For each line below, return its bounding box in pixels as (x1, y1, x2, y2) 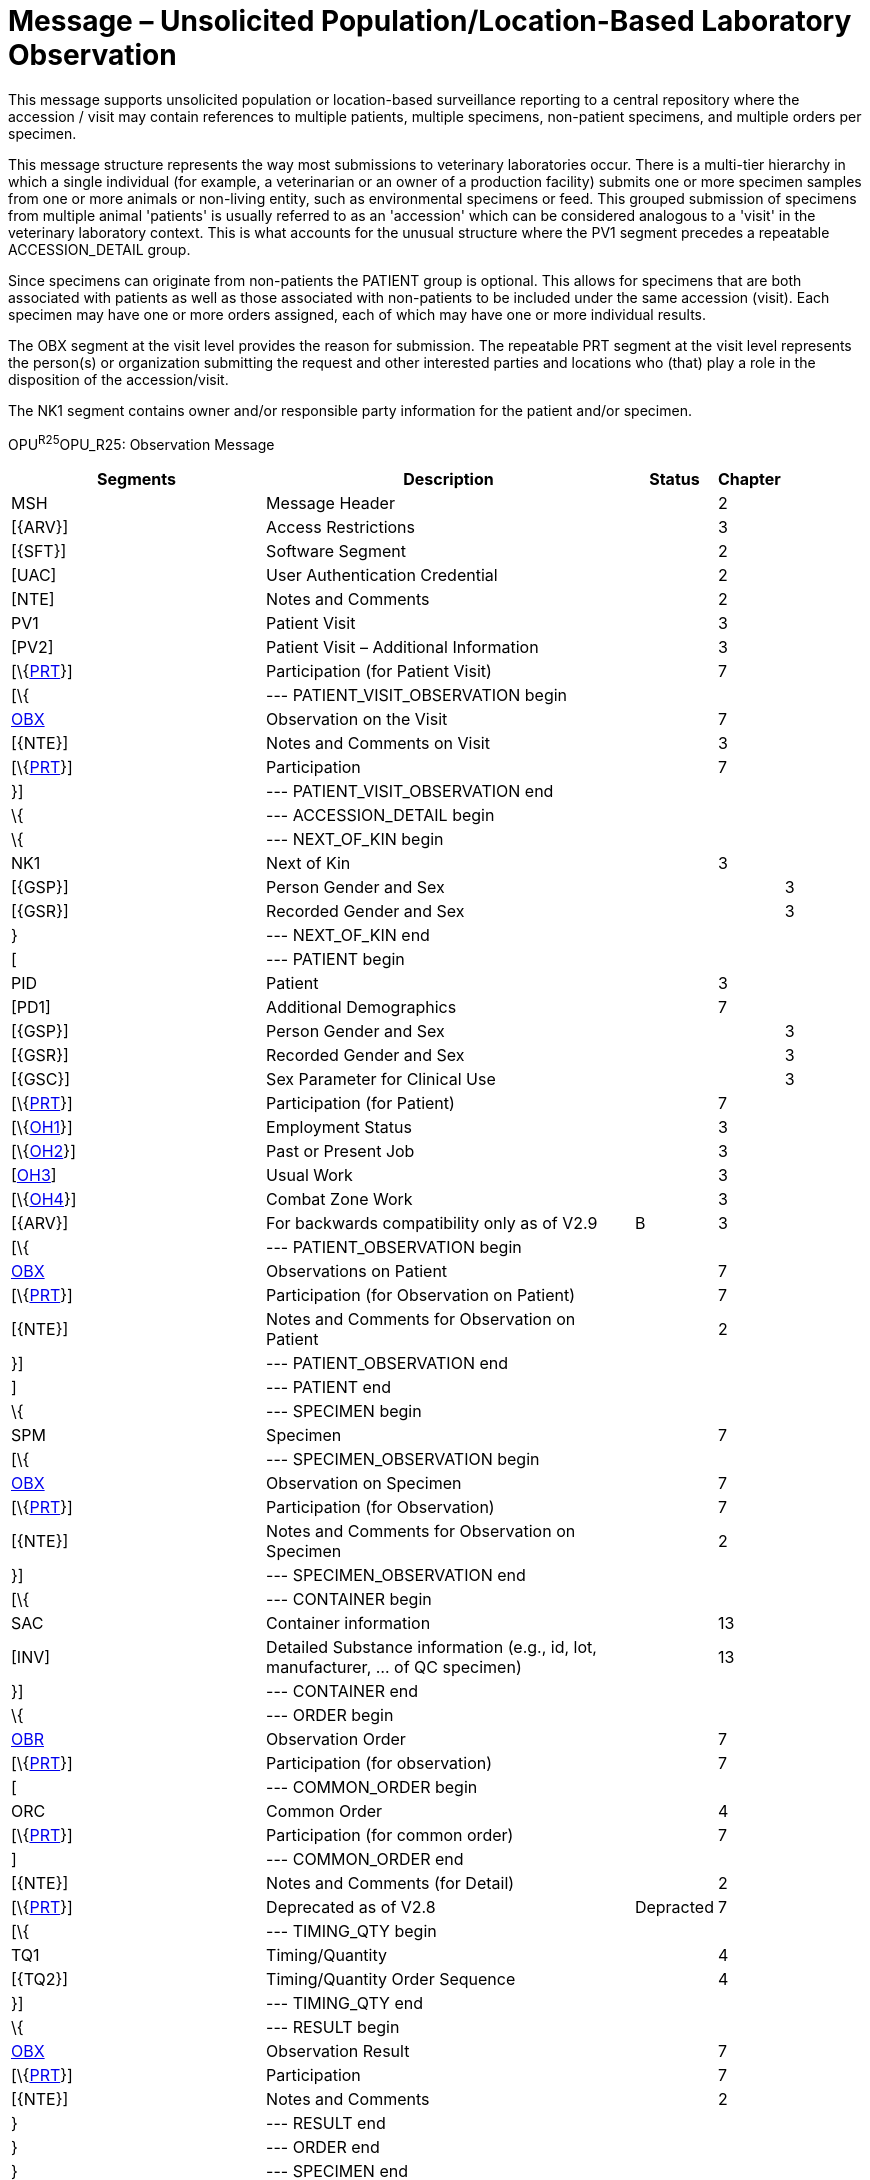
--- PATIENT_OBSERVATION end (266, 1353, 509, 1374)
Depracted (634, 1897, 714, 1918)
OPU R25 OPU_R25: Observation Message (8, 432, 275, 453)
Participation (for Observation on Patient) (266, 1285, 576, 1306)
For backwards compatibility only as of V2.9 (266, 1213, 598, 1234)
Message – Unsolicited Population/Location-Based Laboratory (8, 4, 852, 38)
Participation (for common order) (266, 1825, 514, 1846)
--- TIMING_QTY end (266, 1993, 424, 2014)
